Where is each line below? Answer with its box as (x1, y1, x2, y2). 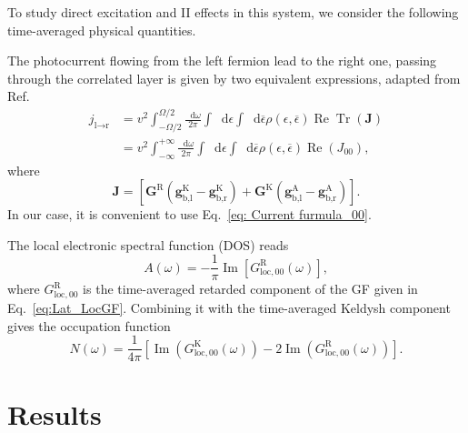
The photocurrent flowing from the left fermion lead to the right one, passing (7, 51, 437, 70)
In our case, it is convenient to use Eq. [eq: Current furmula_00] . (7, 205, 372, 224)
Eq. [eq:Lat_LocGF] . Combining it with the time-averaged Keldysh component (7, 297, 451, 317)
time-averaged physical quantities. (7, 20, 196, 39)
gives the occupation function (7, 316, 171, 335)
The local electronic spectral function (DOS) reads (7, 235, 289, 254)
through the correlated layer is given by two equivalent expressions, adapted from (7, 68, 461, 87)
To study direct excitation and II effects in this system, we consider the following (7, 3, 459, 21)
